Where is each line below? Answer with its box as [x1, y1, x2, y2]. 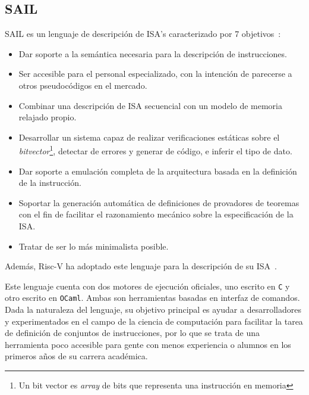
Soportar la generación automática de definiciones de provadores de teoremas [18, 196, 299, 209]
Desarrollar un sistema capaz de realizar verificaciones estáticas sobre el [18, 130, 280, 143]
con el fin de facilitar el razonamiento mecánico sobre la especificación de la [18, 208, 294, 220]
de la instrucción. [18, 176, 81, 189]
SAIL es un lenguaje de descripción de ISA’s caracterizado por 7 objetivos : [5, 27, 281, 40]
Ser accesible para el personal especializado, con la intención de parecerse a [18, 67, 292, 80]
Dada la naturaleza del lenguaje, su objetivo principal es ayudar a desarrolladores [5, 303, 301, 316]
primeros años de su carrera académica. [5, 350, 148, 362]
